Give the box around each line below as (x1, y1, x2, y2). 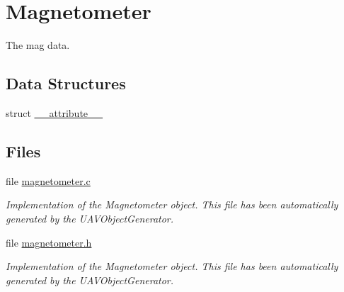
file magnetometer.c (6, 173, 91, 188)
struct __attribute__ (6, 105, 103, 120)
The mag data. (6, 38, 70, 52)
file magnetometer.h (6, 235, 92, 249)
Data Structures (6, 72, 126, 94)
